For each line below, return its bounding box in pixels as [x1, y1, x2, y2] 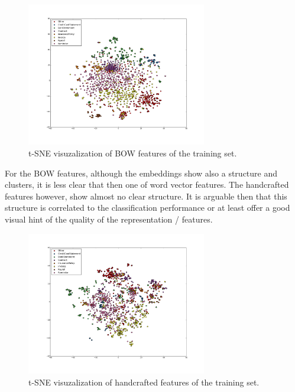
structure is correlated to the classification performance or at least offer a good [5, 201, 290, 214]
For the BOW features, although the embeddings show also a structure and [5, 166, 278, 179]
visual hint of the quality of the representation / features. [5, 213, 213, 225]
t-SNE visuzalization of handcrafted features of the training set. [28, 375, 260, 388]
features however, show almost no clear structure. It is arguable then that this [5, 190, 287, 202]
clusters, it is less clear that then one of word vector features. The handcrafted [5, 178, 289, 191]
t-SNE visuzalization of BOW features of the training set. [28, 146, 237, 159]
